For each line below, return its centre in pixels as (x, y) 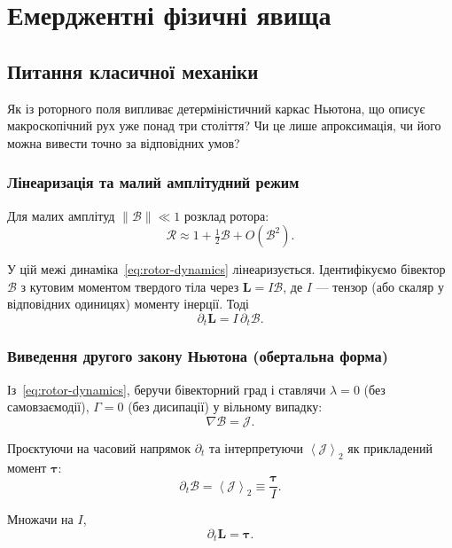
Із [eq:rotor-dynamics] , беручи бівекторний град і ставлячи (167, 389)
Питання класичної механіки (133, 70)
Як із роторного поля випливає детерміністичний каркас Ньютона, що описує (216, 108)
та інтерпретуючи (257, 447)
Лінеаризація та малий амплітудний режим (153, 182)
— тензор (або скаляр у (380, 286)
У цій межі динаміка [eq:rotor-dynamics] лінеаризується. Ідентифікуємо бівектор (226, 269)
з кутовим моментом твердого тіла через (130, 286)
